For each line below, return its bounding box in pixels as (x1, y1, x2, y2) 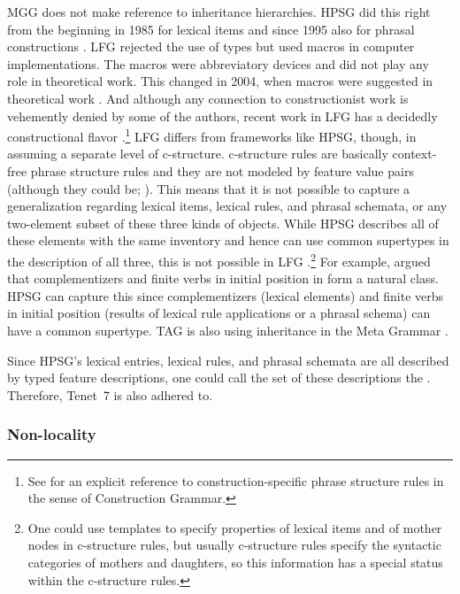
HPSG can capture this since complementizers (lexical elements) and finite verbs (7, 286, 444, 305)
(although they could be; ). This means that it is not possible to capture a (7, 179, 410, 197)
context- (392, 144, 437, 163)
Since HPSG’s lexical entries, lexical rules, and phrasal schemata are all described (7, 351, 449, 369)
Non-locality (7, 423, 96, 445)
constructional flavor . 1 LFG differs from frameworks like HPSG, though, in (7, 125, 417, 145)
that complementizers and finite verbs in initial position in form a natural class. (7, 269, 439, 288)
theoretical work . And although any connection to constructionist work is (7, 89, 409, 107)
